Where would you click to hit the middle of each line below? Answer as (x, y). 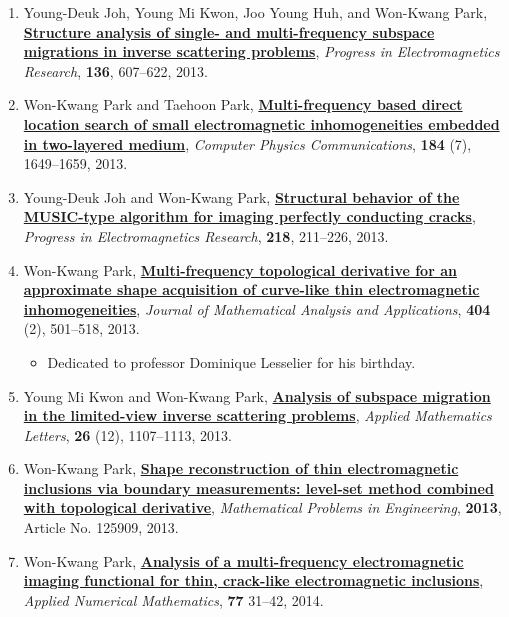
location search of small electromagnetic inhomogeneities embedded (261, 123)
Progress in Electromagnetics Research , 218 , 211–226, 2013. (206, 235)
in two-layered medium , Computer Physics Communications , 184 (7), (247, 143)
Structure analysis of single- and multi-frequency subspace (229, 31)
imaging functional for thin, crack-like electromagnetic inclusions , (253, 580)
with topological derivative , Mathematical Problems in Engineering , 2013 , (262, 507)
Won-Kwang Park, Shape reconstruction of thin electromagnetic (241, 468)
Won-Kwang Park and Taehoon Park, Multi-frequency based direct (243, 104)
